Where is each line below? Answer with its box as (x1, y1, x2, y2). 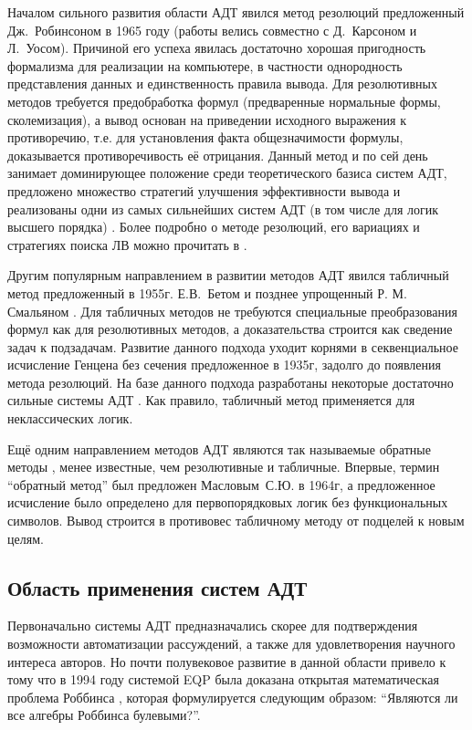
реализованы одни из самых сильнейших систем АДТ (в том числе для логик (7, 199, 439, 218)
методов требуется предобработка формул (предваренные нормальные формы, (7, 91, 441, 110)
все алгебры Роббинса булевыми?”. (7, 705, 201, 725)
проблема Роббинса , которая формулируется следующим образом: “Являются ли (7, 687, 458, 706)
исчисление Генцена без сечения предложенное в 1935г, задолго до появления (7, 355, 441, 374)
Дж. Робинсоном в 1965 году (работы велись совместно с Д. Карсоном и (7, 20, 417, 39)
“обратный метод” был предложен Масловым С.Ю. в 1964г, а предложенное (7, 474, 435, 494)
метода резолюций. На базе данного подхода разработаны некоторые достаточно (7, 372, 454, 391)
